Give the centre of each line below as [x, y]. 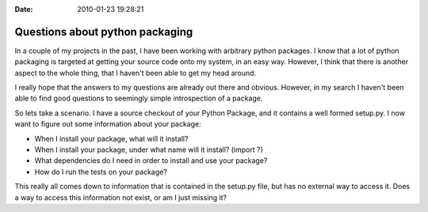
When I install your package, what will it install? [111, 138]
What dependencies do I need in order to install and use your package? [151, 161]
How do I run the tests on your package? [101, 172]
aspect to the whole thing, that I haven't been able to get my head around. [136, 73]
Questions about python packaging [104, 32]
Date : [24, 9]
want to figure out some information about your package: [108, 124]
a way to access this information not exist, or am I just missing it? [121, 197]
